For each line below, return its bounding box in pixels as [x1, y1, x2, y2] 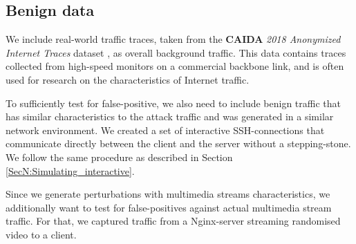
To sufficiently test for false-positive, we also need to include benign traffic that [6, 95, 341, 110]
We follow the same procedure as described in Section [6, 149, 233, 164]
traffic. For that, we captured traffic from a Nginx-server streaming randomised [6, 214, 341, 228]
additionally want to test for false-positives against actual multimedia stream [6, 200, 332, 214]
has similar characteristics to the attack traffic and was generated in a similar [6, 109, 334, 124]
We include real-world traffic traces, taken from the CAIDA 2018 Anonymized [6, 32, 341, 46]
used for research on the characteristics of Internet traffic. [6, 72, 250, 86]
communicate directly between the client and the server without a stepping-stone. [6, 136, 351, 151]
